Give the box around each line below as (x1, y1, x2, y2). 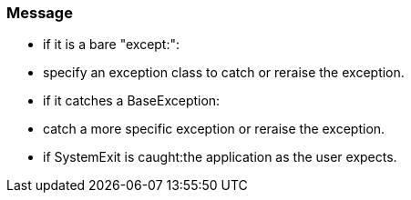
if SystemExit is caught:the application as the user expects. (43, 149, 397, 165)
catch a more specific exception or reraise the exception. (43, 121, 385, 137)
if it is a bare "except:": (43, 36, 180, 53)
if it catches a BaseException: (43, 93, 221, 109)
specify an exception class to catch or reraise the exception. (43, 65, 405, 81)
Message (6, 4, 73, 22)
